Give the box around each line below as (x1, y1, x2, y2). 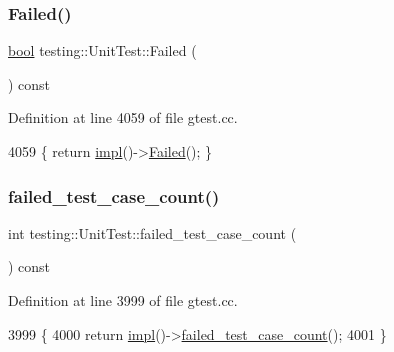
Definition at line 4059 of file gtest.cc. (8, 107, 238, 128)
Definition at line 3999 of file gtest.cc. (8, 290, 238, 310)
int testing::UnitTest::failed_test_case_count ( (8, 222, 297, 243)
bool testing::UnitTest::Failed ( (8, 40, 197, 61)
